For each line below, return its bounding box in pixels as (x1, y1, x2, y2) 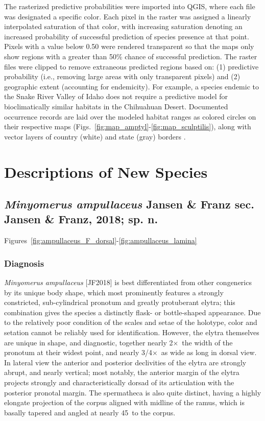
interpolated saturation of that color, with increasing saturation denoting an (4, 21, 243, 32)
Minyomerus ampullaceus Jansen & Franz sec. (4, 196, 254, 212)
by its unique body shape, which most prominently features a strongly (4, 287, 224, 297)
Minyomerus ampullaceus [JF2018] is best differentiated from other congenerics (4, 277, 252, 288)
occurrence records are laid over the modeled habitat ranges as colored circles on (4, 111, 256, 122)
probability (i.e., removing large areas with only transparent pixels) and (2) (4, 71, 240, 82)
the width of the (182, 337, 233, 347)
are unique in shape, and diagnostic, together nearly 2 (4, 337, 173, 347)
